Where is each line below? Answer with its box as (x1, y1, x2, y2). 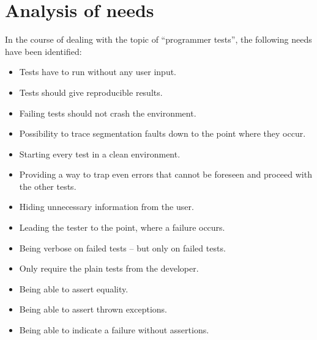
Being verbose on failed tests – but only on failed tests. (19, 241, 226, 254)
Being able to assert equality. (19, 282, 129, 295)
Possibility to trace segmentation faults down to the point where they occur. (19, 127, 306, 140)
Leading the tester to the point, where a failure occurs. (19, 221, 225, 234)
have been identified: (5, 45, 82, 57)
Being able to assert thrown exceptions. (19, 303, 168, 316)
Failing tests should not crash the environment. (19, 106, 196, 119)
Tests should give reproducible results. (19, 85, 163, 98)
